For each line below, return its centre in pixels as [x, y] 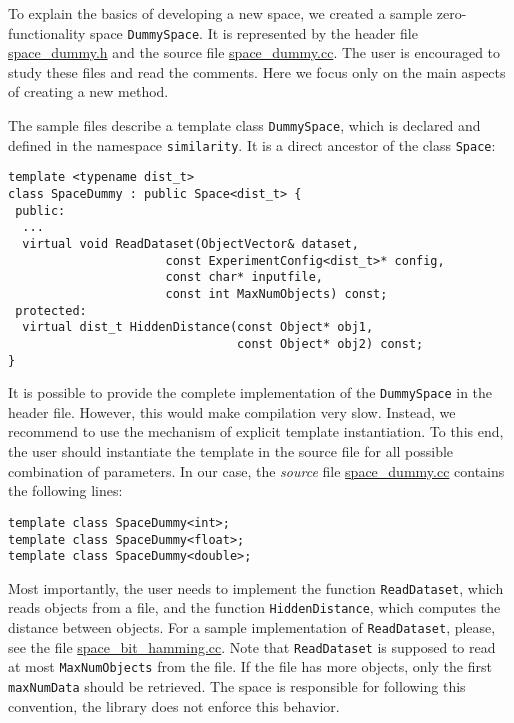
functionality [47, 32]
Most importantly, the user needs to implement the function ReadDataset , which [256, 587]
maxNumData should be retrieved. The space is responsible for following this [237, 686]
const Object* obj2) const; [330, 343]
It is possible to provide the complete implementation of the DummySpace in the [250, 392]
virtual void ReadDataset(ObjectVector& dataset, [190, 243]
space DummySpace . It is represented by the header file [254, 32]
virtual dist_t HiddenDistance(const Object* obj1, [198, 327]
